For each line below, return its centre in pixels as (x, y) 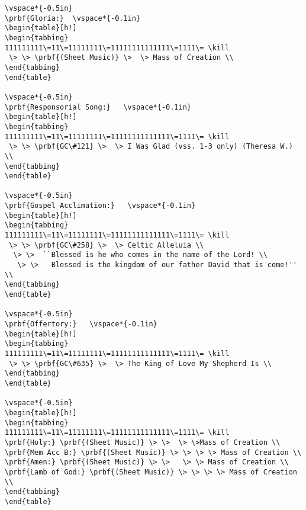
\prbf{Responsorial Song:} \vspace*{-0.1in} (98, 107)
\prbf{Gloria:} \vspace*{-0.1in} (73, 18)
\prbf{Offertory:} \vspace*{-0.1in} (81, 324)
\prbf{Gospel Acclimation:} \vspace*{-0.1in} (100, 206)
